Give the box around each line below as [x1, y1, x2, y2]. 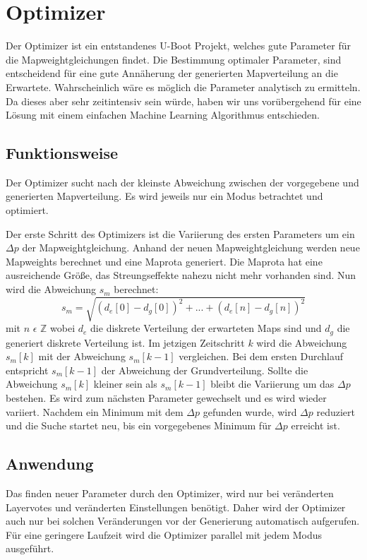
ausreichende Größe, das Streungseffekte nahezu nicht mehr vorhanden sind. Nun [6, 268, 356, 282]
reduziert [316, 404, 356, 419]
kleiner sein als [93, 376, 157, 391]
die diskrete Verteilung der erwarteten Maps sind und [90, 321, 322, 335]
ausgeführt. [6, 541, 54, 556]
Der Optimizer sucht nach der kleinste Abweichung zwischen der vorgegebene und [6, 174, 359, 189]
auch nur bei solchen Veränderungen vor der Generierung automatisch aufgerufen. [6, 513, 360, 528]
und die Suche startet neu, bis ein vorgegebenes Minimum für [6, 418, 272, 433]
